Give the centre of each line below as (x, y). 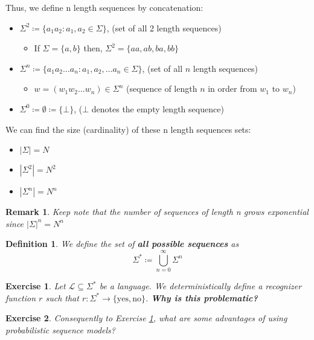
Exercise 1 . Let (36, 286)
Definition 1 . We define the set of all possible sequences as (122, 244)
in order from (232, 88)
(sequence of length (162, 88)
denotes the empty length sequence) (158, 108)
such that (62, 297)
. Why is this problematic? (201, 297)
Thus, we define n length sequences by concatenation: (104, 7)
